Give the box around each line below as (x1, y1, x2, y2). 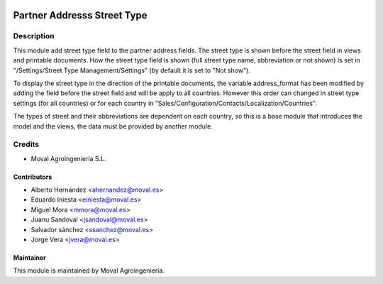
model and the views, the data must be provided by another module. (13, 121, 213, 131)
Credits (13, 139, 39, 149)
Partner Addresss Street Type (13, 9, 148, 21)
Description (13, 31, 55, 41)
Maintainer (13, 253, 46, 262)
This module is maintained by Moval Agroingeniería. (13, 266, 165, 275)
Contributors (13, 173, 52, 181)
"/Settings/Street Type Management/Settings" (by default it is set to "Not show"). (13, 66, 251, 75)
